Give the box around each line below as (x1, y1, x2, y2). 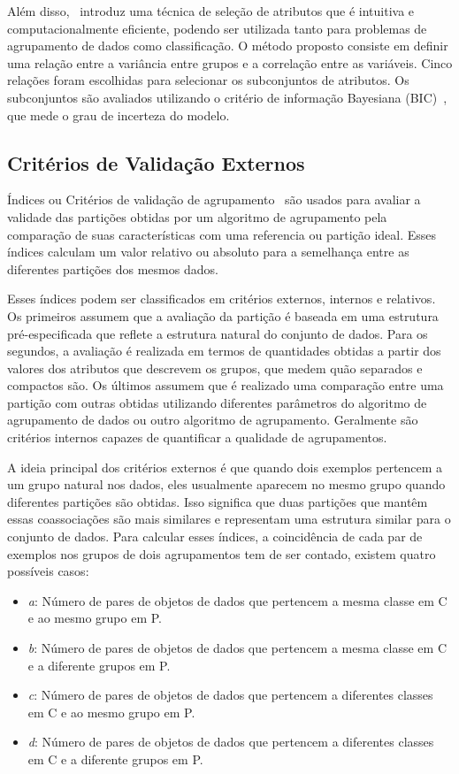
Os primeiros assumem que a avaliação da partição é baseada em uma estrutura (7, 306, 439, 325)
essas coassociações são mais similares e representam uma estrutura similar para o (7, 510, 451, 528)
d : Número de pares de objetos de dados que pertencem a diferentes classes (27, 732, 434, 751)
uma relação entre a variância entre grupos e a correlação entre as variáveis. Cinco (7, 53, 453, 72)
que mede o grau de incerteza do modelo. (7, 105, 230, 124)
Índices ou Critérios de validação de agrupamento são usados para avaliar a (7, 190, 421, 209)
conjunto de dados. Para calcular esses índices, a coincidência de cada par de (7, 527, 423, 546)
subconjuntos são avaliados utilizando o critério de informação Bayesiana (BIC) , (7, 88, 448, 106)
